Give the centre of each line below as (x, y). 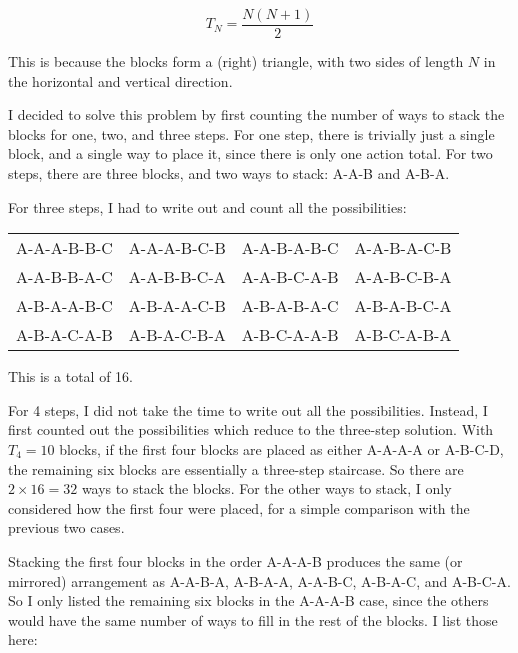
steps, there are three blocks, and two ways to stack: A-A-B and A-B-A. (229, 173)
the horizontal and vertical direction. (120, 80)
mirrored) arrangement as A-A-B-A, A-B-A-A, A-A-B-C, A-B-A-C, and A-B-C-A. (259, 580)
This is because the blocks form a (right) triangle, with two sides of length (236, 61)
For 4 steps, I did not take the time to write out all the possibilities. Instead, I (248, 409)
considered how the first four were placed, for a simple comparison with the (239, 507)
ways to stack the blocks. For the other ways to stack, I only (266, 488)
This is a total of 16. (70, 376)
